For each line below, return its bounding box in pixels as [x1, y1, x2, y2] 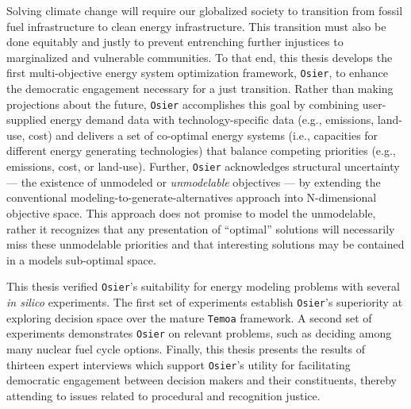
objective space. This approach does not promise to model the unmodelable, [6, 204, 376, 221]
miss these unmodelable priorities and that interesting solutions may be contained [6, 236, 405, 253]
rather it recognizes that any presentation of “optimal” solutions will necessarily [6, 220, 395, 237]
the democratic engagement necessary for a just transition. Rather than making [6, 80, 394, 97]
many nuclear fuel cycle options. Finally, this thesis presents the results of [6, 340, 366, 357]
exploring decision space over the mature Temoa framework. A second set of [6, 309, 372, 326]
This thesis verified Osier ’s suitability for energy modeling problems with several [6, 278, 400, 295]
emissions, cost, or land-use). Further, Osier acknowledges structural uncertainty [6, 158, 400, 175]
